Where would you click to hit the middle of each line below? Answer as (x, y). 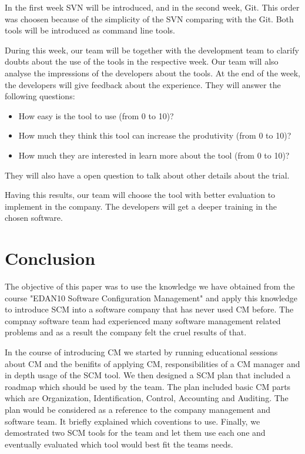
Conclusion (50, 258)
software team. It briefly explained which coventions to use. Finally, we (133, 421)
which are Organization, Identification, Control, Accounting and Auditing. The (147, 398)
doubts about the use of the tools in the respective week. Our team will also (142, 61)
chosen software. (34, 218)
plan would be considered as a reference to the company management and (138, 409)
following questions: (40, 96)
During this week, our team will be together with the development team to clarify (152, 50)
